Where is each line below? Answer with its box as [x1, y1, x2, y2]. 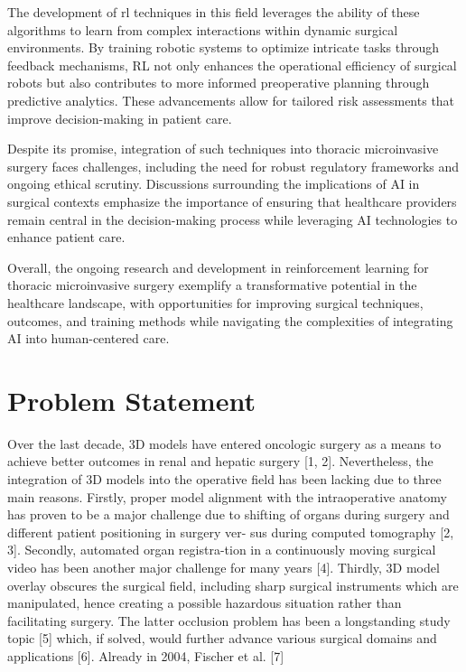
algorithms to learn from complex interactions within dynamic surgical [7, 20, 398, 39]
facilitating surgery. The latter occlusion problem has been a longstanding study [7, 611, 451, 630]
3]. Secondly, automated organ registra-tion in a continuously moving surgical [7, 540, 436, 559]
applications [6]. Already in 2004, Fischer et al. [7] [7, 646, 284, 665]
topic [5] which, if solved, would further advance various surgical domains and [7, 629, 437, 648]
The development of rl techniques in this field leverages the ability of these [7, 3, 420, 21]
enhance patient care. [7, 228, 126, 247]
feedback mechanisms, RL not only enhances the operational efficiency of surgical [7, 55, 457, 74]
